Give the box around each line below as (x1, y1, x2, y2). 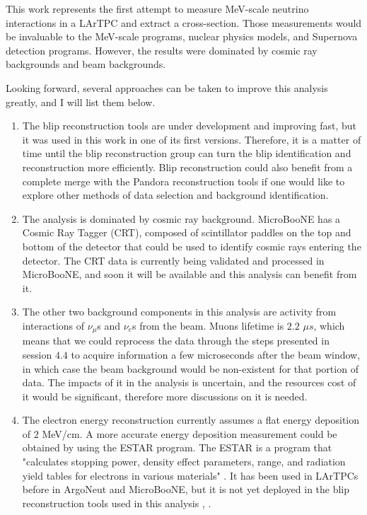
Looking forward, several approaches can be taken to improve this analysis (6, 80, 328, 95)
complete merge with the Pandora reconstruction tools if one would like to (22, 173, 345, 188)
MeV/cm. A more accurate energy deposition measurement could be (42, 426, 337, 441)
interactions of (22, 318, 85, 332)
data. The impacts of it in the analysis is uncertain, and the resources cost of (22, 375, 356, 390)
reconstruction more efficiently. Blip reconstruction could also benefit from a (22, 159, 353, 174)
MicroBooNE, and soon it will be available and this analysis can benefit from (22, 267, 357, 282)
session (22, 347, 52, 361)
